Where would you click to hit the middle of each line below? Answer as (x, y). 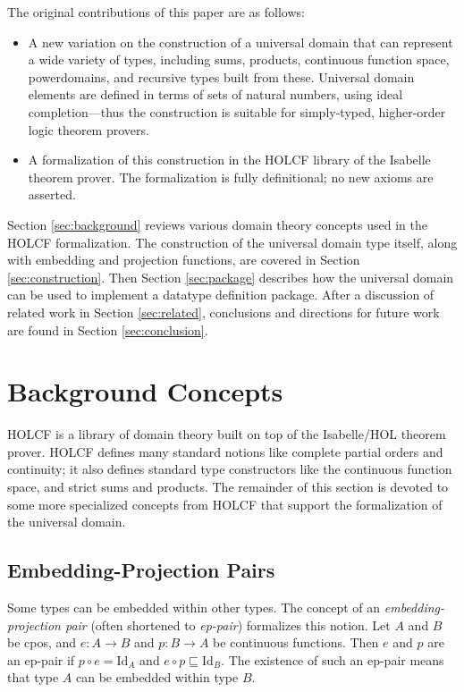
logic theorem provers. (89, 129)
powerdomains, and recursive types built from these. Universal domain (221, 76)
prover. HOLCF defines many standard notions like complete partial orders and (225, 451)
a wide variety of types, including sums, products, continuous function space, (239, 59)
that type (33, 677)
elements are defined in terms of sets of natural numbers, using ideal (215, 94)
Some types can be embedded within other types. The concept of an (194, 607)
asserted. (52, 194)
